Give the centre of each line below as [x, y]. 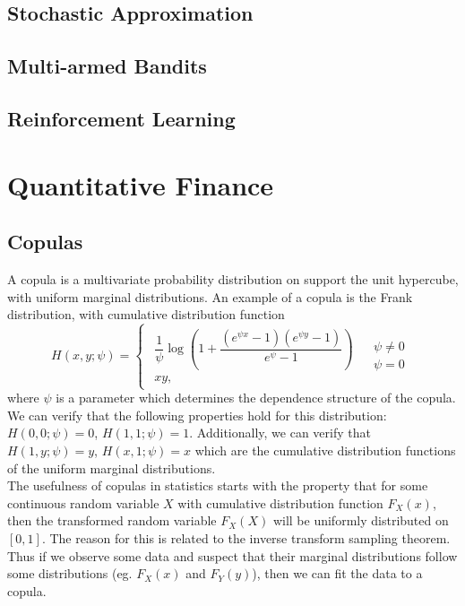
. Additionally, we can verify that [280, 433]
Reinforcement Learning [121, 118]
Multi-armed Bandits [107, 66]
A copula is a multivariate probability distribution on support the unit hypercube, [233, 278]
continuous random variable [83, 502]
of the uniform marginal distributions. [112, 467]
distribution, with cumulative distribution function [146, 314]
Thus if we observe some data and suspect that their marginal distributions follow [232, 555]
